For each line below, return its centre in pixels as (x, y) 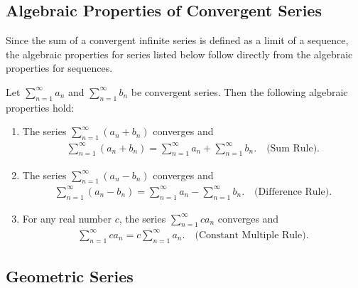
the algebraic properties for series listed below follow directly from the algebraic (179, 54)
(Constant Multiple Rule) (250, 235)
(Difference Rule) (292, 192)
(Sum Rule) (292, 148)
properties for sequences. (59, 68)
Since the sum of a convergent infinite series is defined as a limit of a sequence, (177, 40)
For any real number (67, 218)
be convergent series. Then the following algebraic (239, 91)
